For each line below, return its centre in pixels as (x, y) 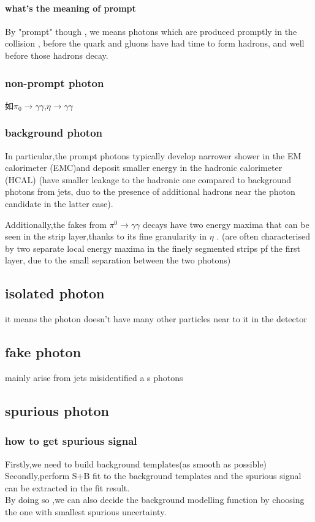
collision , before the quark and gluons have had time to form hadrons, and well (155, 43)
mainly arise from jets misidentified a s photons (94, 377)
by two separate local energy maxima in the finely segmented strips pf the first (153, 248)
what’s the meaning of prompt (70, 8)
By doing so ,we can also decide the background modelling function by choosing (155, 500)
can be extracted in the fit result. (67, 487)
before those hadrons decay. (57, 55)
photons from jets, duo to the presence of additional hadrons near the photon (150, 191)
